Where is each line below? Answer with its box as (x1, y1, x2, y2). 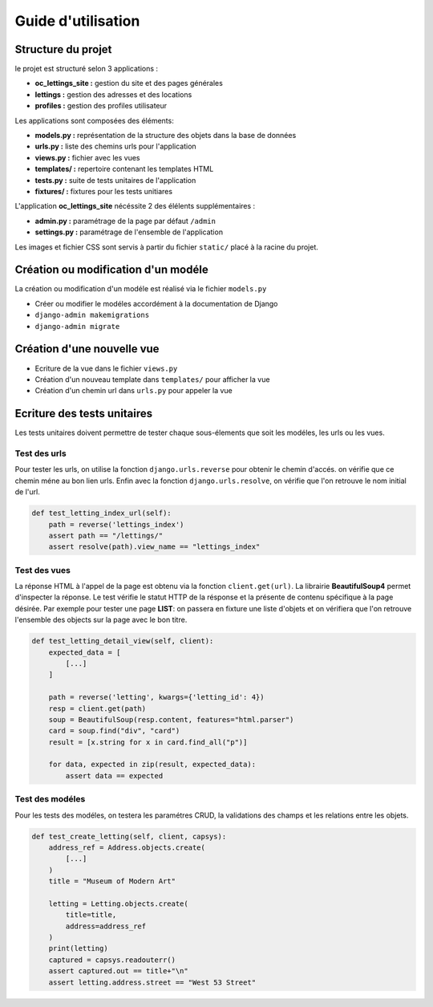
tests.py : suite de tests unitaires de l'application (34, 175, 196, 185)
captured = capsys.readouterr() (48, 955, 176, 964)
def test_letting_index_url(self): (31, 509, 172, 518)
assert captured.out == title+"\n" (48, 967, 188, 976)
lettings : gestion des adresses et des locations (34, 89, 192, 99)
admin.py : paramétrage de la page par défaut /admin (34, 216, 216, 225)
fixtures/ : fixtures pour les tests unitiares (34, 186, 172, 196)
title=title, (65, 911, 117, 920)
